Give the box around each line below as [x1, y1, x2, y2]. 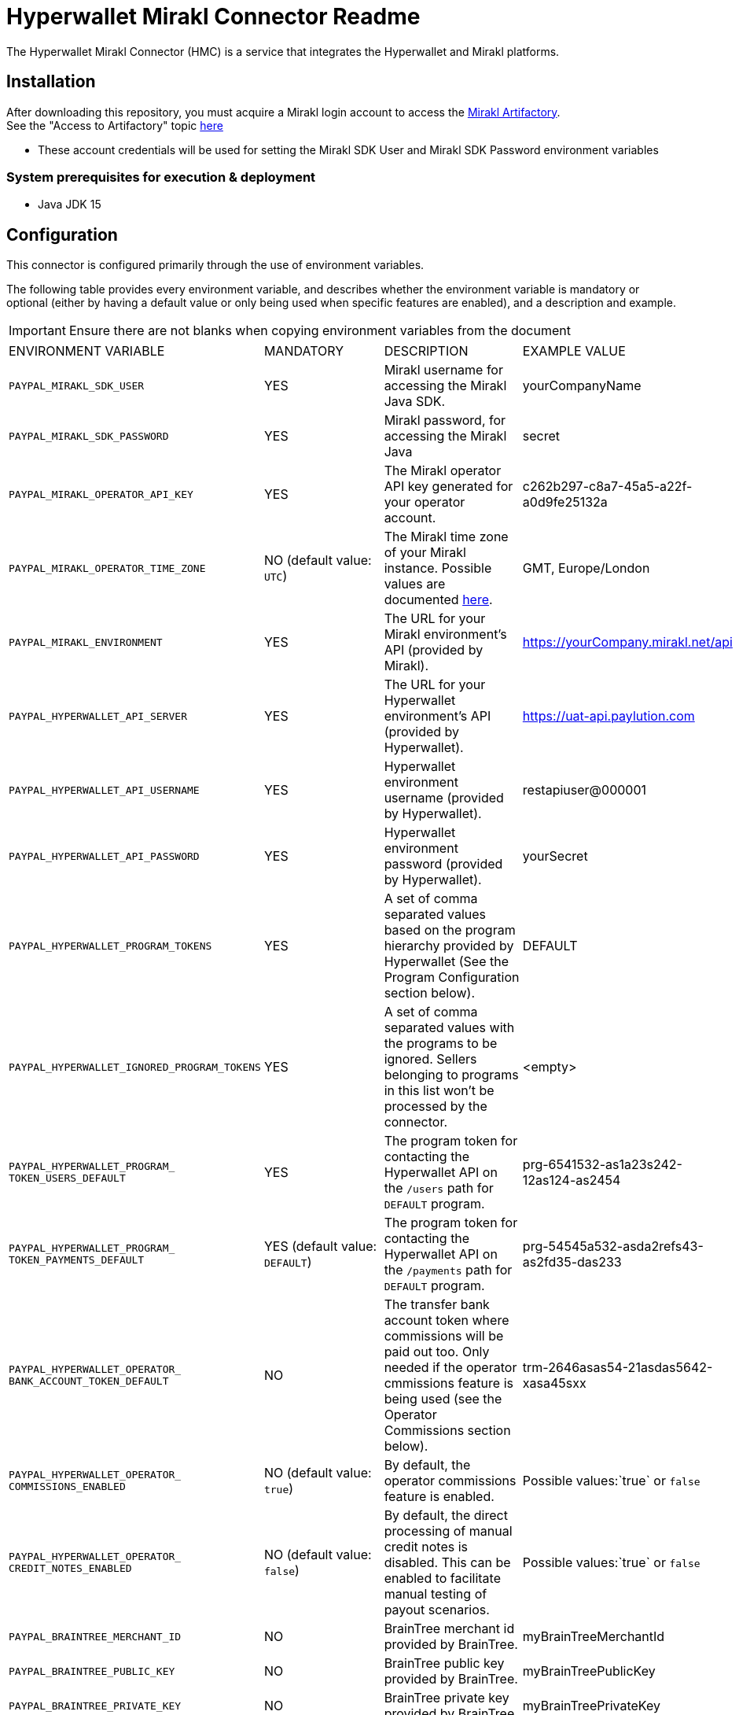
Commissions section [384, 1422, 511, 1439]
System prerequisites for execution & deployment [6, 168, 316, 185]
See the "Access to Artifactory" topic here [6, 118, 223, 132]
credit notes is [384, 1539, 468, 1555]
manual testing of [384, 1586, 487, 1603]
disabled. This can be [384, 1555, 511, 1571]
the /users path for [384, 1180, 494, 1197]
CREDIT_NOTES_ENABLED [9, 1562, 132, 1575]
